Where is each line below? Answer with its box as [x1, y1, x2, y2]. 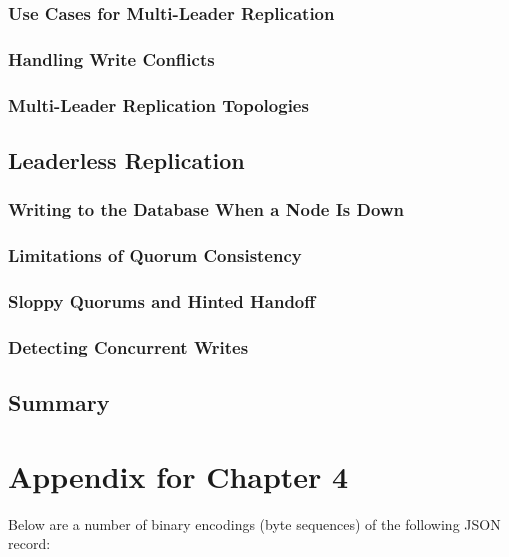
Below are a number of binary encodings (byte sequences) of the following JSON [8, 513, 501, 534]
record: [8, 533, 51, 554]
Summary [8, 387, 110, 418]
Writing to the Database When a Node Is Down [8, 197, 404, 222]
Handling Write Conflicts [8, 46, 215, 71]
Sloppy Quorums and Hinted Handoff [8, 288, 316, 313]
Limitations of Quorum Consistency [8, 243, 302, 268]
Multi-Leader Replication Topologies [8, 92, 309, 117]
